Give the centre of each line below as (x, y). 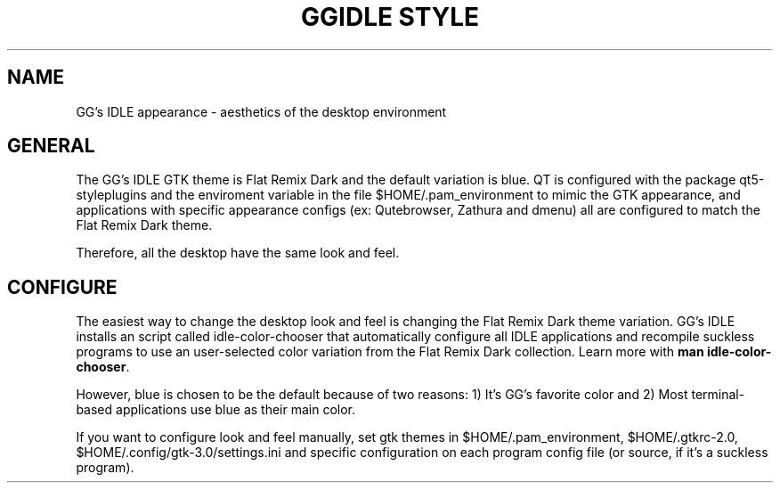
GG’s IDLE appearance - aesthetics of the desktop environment (261, 111)
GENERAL (51, 146)
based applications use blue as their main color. (216, 410)
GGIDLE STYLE (390, 17)
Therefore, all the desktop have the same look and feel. (238, 253)
